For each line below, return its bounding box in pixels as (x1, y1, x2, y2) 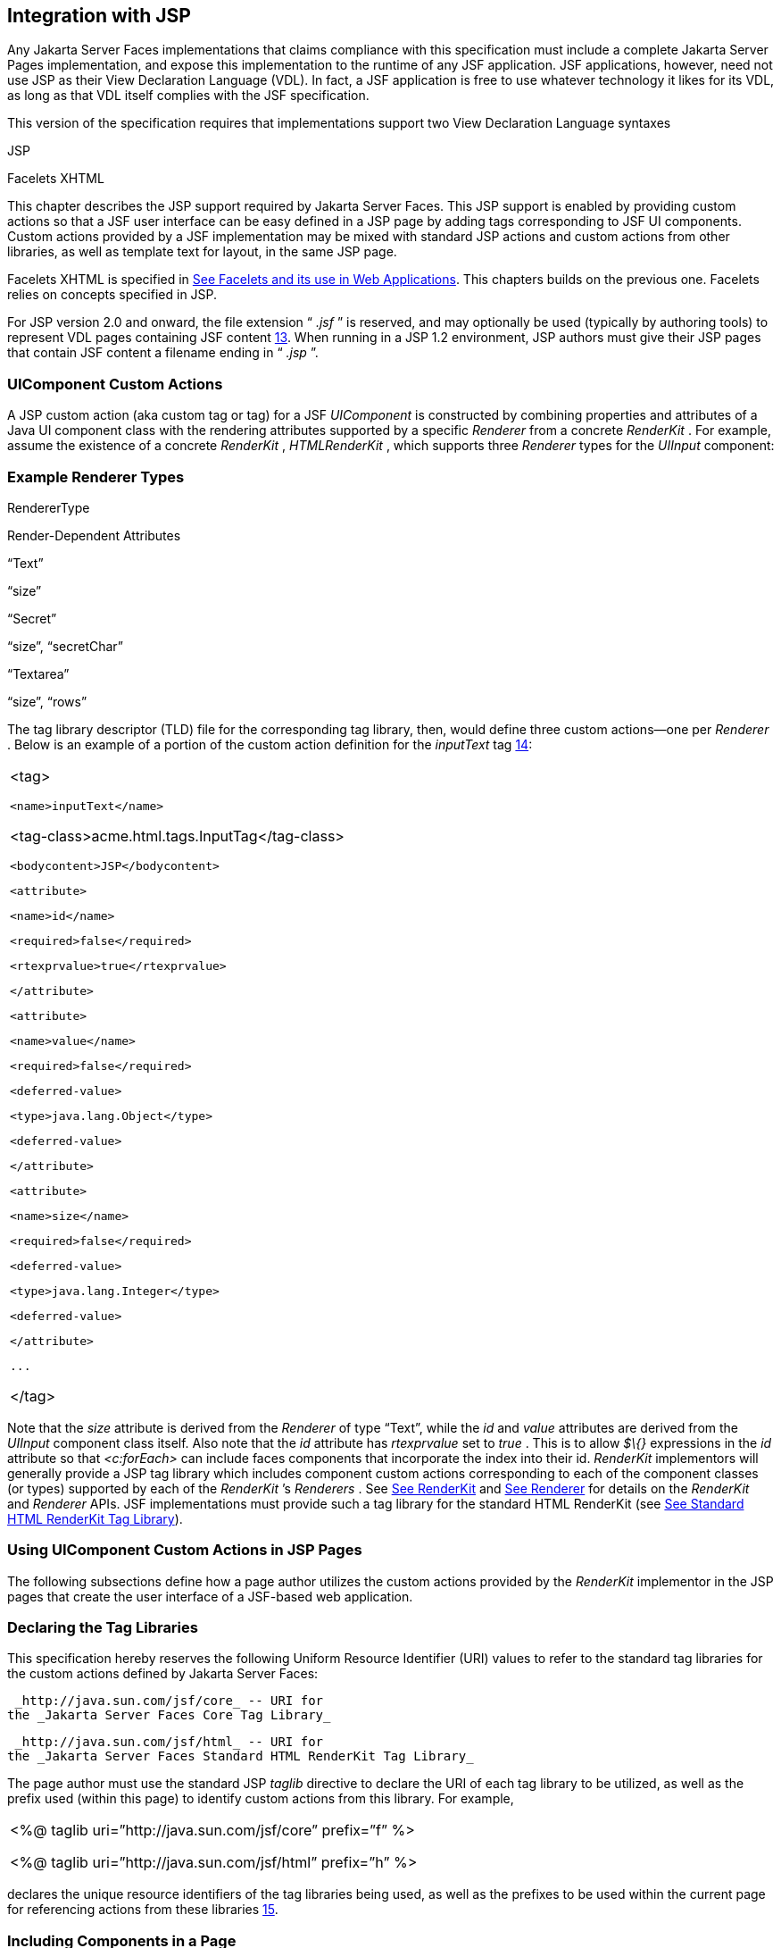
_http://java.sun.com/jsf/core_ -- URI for (14, 1693, 324, 1709)
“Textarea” (7, 665, 70, 681)
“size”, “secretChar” (7, 638, 124, 654)
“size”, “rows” (7, 693, 87, 709)
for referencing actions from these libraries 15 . (7, 1902, 278, 1918)
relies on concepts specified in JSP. (7, 287, 218, 303)
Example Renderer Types (7, 467, 185, 486)
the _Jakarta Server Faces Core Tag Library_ (7, 1708, 331, 1723)
